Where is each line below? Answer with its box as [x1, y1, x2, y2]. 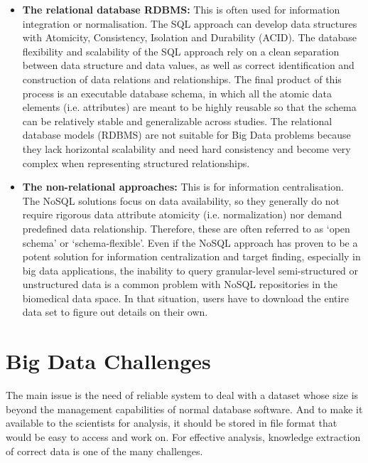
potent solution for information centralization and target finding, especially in [22, 249, 361, 264]
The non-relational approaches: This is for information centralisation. [22, 179, 344, 194]
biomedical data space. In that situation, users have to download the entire [22, 290, 350, 305]
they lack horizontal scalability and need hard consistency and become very [22, 141, 351, 156]
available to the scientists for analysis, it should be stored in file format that [6, 415, 337, 430]
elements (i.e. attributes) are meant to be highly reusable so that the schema [22, 100, 357, 115]
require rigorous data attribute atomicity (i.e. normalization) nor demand [22, 207, 342, 222]
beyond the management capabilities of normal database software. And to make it [6, 401, 363, 416]
